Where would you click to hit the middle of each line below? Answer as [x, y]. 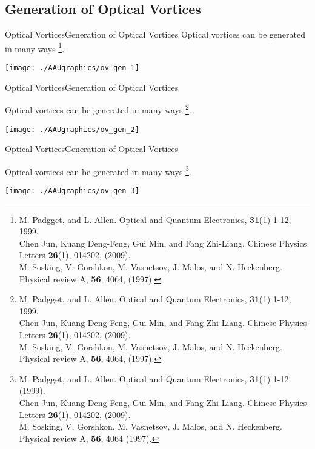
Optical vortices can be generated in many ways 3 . [98, 170]
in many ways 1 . [35, 47]
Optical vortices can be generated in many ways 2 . [98, 109]
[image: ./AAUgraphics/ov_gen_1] [72, 68]
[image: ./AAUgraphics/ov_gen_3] [72, 191]
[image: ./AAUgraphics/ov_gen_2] [72, 129]
